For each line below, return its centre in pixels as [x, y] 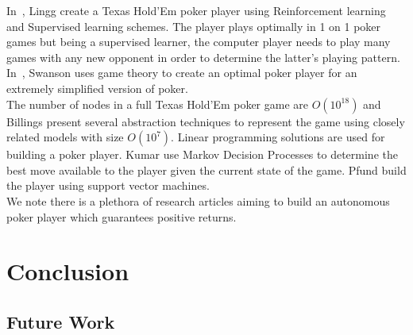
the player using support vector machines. [108, 185]
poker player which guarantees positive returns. [122, 216]
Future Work [61, 321]
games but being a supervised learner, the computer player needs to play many [199, 42]
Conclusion [68, 271]
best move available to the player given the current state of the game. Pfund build [206, 169]
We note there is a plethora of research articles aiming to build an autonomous [198, 200]
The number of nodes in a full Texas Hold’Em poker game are [158, 104]
